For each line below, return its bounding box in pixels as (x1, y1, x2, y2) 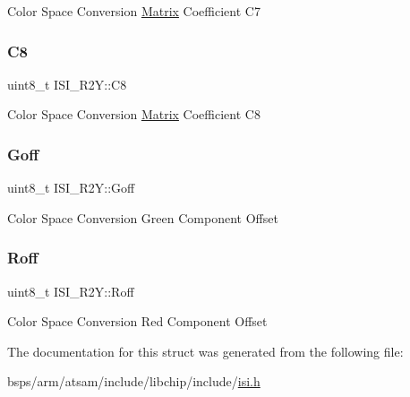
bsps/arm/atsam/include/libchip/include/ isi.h (7, 372, 261, 391)
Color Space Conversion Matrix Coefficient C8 (7, 105, 261, 124)
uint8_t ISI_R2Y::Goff (7, 178, 135, 197)
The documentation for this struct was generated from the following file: (7, 341, 404, 360)
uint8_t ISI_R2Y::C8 (7, 74, 127, 93)
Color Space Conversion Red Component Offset (7, 312, 268, 331)
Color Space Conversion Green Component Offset (7, 208, 278, 227)
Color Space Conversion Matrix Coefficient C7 (7, 2, 261, 20)
